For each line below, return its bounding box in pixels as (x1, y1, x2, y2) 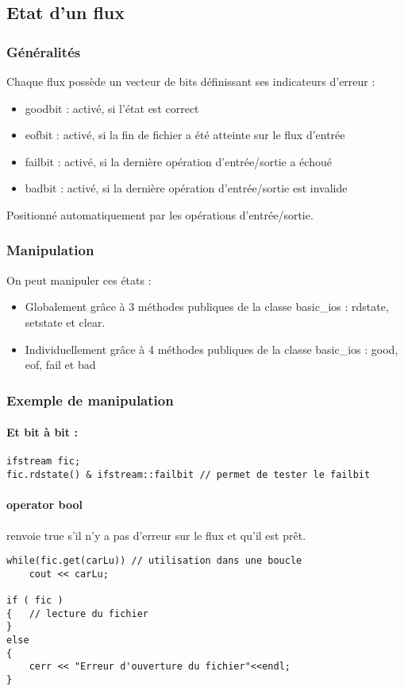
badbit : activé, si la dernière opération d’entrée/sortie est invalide (25, 180, 348, 196)
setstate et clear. (25, 313, 106, 330)
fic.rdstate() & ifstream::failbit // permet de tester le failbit (6, 469, 371, 481)
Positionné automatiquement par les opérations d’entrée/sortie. (6, 206, 314, 223)
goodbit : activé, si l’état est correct (25, 99, 199, 116)
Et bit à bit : (6, 424, 78, 441)
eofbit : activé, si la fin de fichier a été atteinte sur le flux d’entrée (25, 126, 345, 143)
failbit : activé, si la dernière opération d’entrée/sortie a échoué (25, 153, 332, 169)
